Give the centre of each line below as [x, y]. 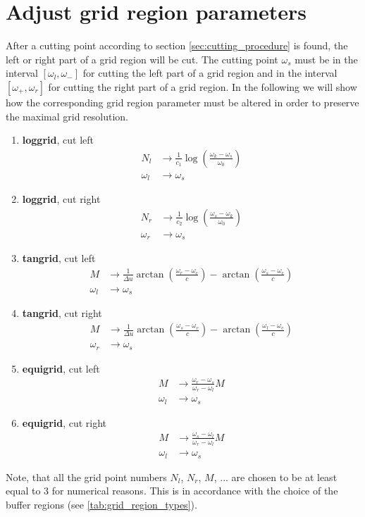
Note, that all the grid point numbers [86, 476]
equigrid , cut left [61, 368]
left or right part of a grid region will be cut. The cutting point [142, 59]
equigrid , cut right [64, 422]
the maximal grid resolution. [67, 116]
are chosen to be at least [284, 476]
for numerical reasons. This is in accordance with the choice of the [195, 491]
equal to [23, 491]
